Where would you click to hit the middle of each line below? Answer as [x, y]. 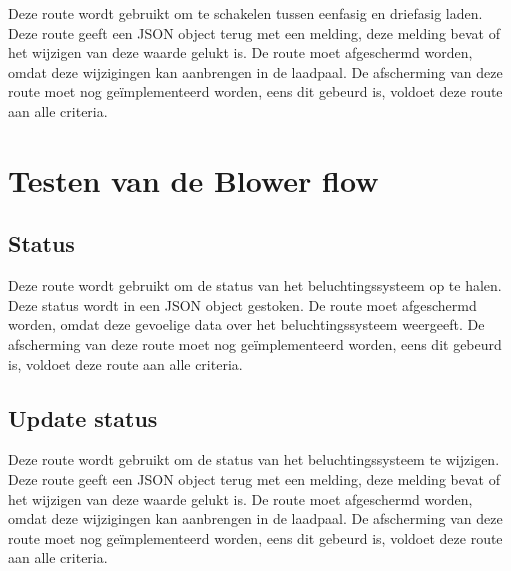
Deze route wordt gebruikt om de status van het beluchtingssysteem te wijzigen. [254, 459]
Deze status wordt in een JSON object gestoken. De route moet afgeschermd [242, 304]
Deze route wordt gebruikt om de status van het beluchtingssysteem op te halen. [255, 285]
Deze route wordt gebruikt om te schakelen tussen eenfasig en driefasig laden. [245, 13]
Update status [83, 417]
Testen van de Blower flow [193, 179]
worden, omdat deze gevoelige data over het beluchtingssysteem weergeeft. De [246, 324]
